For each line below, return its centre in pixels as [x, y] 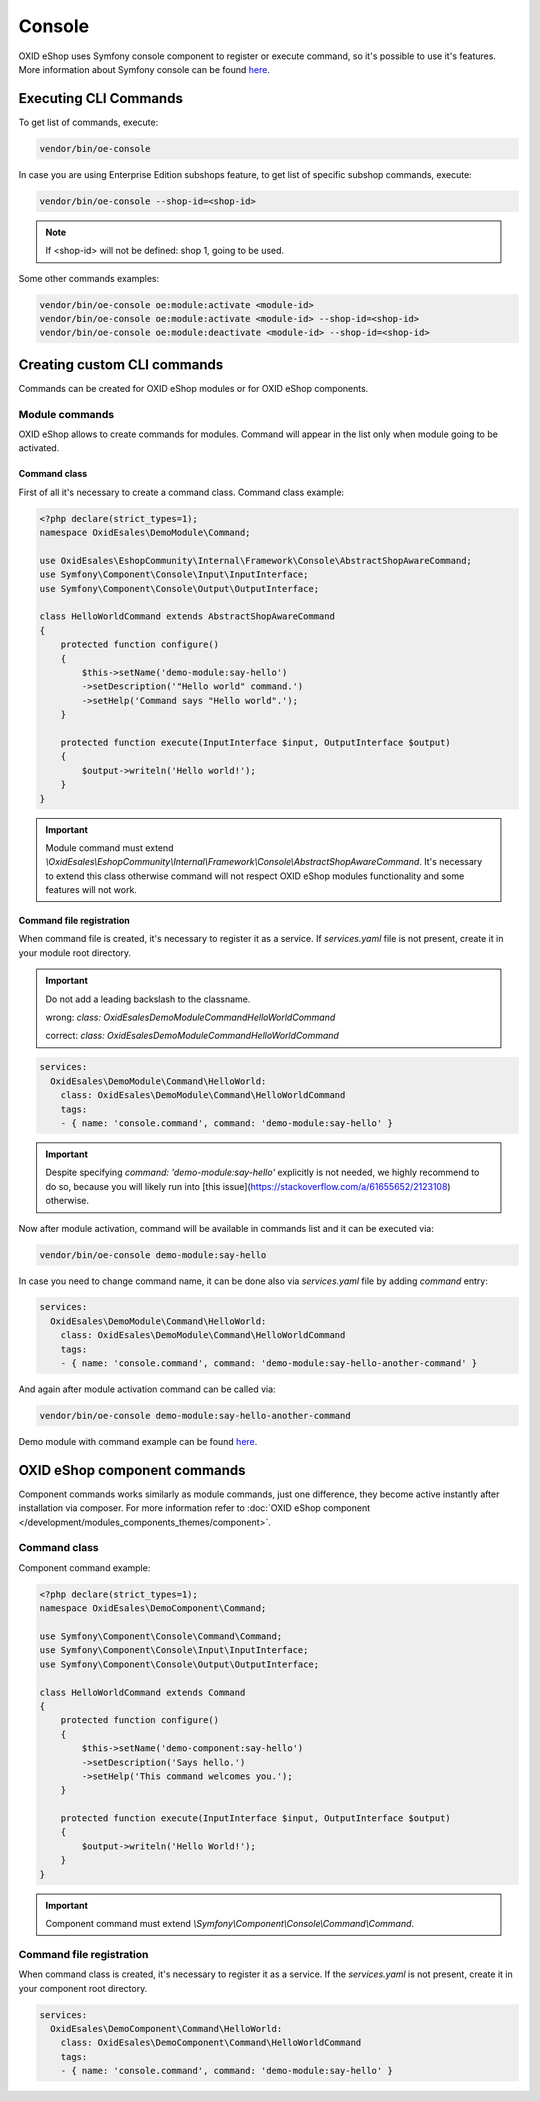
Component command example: [84, 1567]
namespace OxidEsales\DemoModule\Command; [145, 533]
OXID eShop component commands [132, 1470]
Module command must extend [109, 847]
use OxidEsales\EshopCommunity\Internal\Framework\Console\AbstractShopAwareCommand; [255, 560]
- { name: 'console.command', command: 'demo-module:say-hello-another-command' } [269, 1363]
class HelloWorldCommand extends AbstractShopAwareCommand [187, 616]
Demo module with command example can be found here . [138, 1441]
